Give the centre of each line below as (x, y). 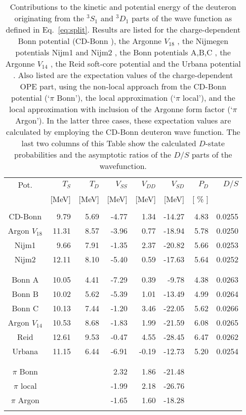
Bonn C (25, 308)
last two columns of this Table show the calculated (109, 143)
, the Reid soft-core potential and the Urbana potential (146, 63)
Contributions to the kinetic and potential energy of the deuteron (123, 7)
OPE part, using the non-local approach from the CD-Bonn (123, 86)
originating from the (49, 18)
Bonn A (25, 279)
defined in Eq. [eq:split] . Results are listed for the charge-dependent (123, 29)
